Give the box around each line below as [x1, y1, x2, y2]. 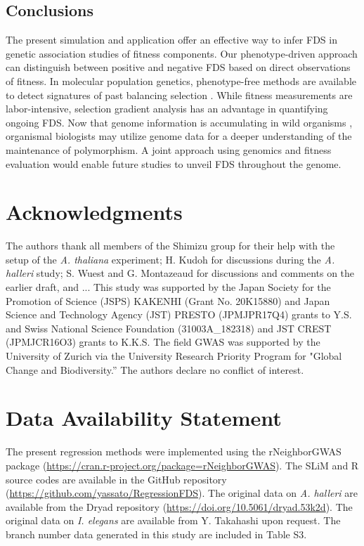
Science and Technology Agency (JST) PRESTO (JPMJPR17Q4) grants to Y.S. [6, 307, 352, 322]
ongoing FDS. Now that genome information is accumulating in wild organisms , [6, 115, 353, 129]
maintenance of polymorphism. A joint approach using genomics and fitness [6, 142, 332, 157]
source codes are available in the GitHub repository [6, 472, 227, 486]
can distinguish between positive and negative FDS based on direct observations [6, 60, 351, 74]
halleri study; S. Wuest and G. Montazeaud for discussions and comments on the [6, 266, 355, 280]
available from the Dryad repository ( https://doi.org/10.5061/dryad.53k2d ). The [6, 499, 353, 514]
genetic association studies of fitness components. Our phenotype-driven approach [6, 46, 358, 60]
